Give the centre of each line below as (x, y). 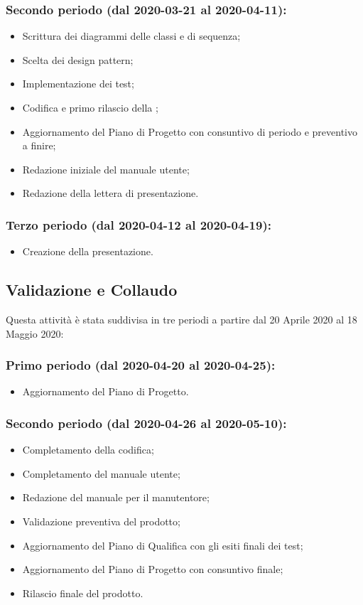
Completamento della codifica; (88, 450)
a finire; (39, 145)
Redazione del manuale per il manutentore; (116, 497)
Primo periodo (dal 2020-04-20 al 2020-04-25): (141, 365)
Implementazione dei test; (78, 84)
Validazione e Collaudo (92, 290)
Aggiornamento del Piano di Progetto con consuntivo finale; (153, 569)
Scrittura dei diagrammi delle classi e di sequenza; (131, 36)
